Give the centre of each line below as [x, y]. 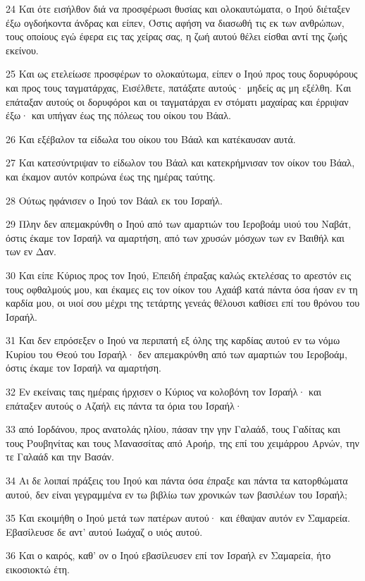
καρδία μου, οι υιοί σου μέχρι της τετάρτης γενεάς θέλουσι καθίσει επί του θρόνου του [183, 303]
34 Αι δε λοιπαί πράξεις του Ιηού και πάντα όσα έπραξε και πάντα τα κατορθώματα [177, 481]
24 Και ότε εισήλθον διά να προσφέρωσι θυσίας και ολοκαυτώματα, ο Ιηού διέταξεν [178, 8]
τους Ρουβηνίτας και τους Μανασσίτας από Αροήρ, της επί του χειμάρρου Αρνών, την [182, 442]
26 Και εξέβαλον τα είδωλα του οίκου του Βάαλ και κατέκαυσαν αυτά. [151, 139]
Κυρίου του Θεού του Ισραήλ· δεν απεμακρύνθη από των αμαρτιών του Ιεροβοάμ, [177, 354]
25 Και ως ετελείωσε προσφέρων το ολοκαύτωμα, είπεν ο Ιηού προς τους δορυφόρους [182, 74]
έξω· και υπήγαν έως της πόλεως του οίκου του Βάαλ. [118, 115]
